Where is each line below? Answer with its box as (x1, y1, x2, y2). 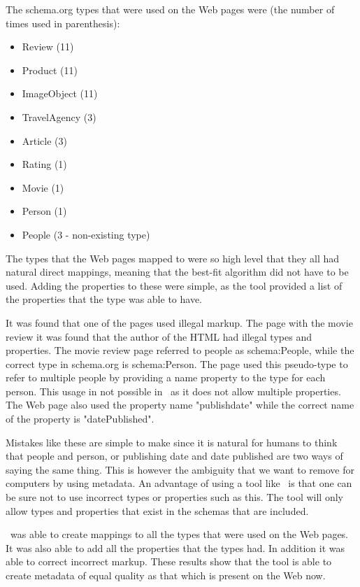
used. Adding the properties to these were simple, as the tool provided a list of (6, 278, 343, 292)
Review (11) (22, 39, 74, 54)
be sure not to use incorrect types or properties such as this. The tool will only (6, 490, 343, 504)
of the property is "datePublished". (6, 411, 154, 426)
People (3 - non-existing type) (22, 227, 150, 241)
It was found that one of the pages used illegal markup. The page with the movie (6, 315, 353, 330)
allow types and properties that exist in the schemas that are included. (6, 503, 309, 518)
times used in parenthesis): (6, 15, 120, 30)
